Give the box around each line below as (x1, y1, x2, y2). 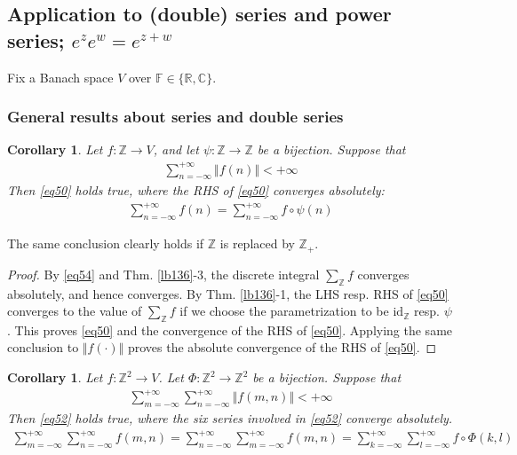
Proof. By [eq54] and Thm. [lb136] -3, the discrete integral (7, 264, 320, 283)
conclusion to (7, 338, 79, 357)
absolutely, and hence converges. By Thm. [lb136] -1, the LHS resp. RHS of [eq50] (7, 284, 449, 302)
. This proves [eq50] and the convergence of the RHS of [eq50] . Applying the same (7, 320, 453, 339)
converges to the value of (7, 302, 142, 320)
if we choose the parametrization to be (179, 302, 389, 320)
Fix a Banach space (7, 67, 114, 86)
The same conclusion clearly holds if (7, 234, 204, 253)
